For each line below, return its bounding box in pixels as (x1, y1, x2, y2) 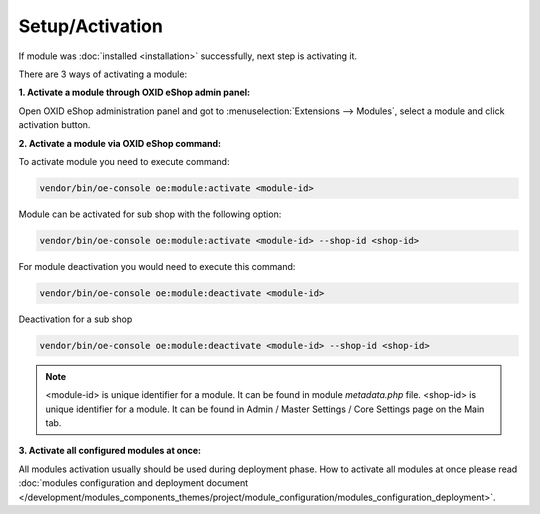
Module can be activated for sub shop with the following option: (18, 208, 282, 220)
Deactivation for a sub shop (18, 313, 133, 325)
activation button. (18, 119, 91, 131)
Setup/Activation (18, 15, 164, 37)
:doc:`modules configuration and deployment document (18, 477, 249, 489)
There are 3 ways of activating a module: (18, 68, 188, 80)
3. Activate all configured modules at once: (18, 445, 202, 457)
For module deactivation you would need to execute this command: (18, 260, 296, 272)
